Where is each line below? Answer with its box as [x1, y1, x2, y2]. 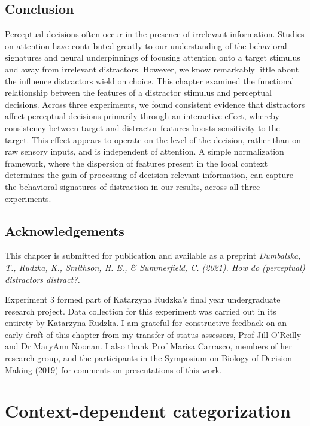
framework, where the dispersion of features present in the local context [5, 156, 268, 169]
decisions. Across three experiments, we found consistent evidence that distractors [5, 98, 305, 110]
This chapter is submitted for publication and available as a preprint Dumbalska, [5, 249, 301, 262]
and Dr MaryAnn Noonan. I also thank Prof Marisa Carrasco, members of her [5, 340, 292, 352]
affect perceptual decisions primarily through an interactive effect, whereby [5, 110, 279, 122]
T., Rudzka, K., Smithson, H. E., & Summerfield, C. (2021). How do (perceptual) [5, 261, 305, 273]
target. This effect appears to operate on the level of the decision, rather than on [5, 133, 302, 146]
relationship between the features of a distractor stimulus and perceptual [5, 86, 272, 99]
